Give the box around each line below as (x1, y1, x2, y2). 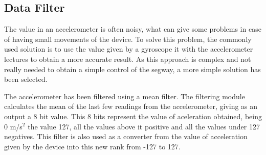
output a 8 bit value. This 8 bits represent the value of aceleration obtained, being (4, 110, 262, 121)
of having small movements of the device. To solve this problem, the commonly (4, 33, 252, 44)
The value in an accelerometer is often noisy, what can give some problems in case (4, 24, 261, 34)
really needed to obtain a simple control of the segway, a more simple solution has (4, 63, 261, 74)
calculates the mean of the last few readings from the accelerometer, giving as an (4, 101, 258, 112)
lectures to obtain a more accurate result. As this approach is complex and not (4, 53, 251, 64)
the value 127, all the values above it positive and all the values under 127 (28, 121, 260, 131)
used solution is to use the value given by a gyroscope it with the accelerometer (4, 43, 253, 54)
